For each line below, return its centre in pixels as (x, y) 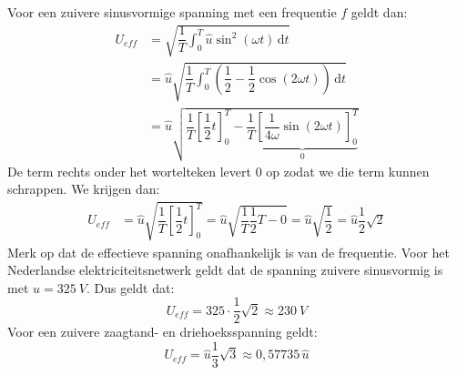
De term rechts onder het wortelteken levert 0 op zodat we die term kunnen (218, 171)
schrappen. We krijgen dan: (84, 189)
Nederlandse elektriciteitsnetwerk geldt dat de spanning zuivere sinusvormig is (225, 270)
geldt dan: (379, 12)
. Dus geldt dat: (130, 287)
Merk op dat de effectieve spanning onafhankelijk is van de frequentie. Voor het (229, 252)
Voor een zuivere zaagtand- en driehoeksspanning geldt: (162, 332)
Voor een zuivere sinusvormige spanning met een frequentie (172, 12)
